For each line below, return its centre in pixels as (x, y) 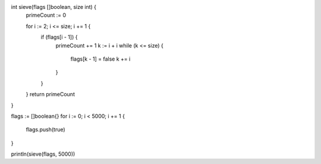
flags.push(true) (45, 130)
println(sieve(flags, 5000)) (43, 154)
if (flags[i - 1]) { (59, 37)
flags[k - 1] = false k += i (100, 59)
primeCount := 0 (46, 15)
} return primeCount (51, 94)
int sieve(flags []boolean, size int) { (54, 7)
